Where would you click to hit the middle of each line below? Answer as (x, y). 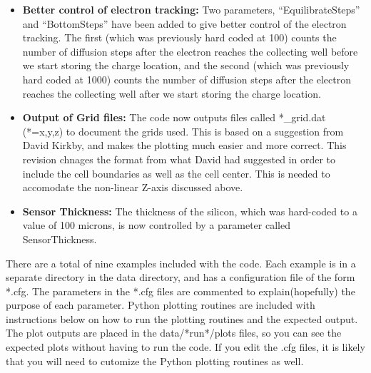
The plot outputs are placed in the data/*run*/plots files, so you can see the (174, 333)
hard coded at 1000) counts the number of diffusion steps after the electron (187, 79)
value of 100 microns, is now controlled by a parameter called (156, 225)
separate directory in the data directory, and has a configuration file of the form (181, 277)
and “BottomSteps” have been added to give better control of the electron (184, 23)
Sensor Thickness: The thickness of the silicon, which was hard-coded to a (190, 211)
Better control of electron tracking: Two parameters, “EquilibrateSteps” (191, 9)
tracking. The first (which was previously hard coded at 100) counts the (179, 37)
